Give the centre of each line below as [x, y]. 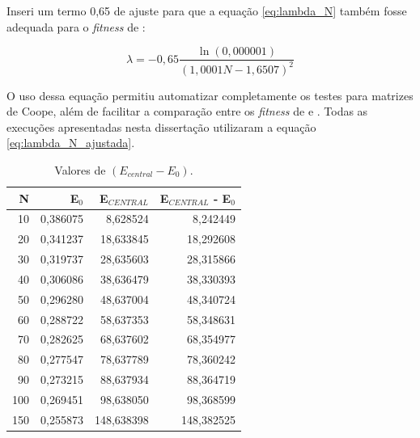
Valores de [80, 169]
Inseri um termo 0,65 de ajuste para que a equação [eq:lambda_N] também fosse [207, 11]
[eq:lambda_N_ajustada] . [71, 143]
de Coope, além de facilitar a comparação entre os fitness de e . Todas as [187, 111]
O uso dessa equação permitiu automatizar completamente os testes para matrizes [210, 95]
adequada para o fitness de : [76, 26]
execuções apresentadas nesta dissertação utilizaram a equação [161, 126]
